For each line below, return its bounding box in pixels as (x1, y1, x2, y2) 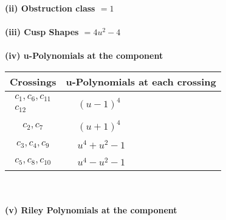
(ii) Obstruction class (5, 2, 95, 14)
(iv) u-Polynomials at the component (5, 49, 163, 62)
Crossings (10, 74, 56, 88)
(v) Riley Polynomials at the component (5, 204, 177, 216)
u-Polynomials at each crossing (66, 74, 216, 88)
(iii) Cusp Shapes (5, 25, 79, 38)
